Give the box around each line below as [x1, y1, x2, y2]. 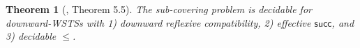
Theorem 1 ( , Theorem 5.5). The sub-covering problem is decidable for [6, 2, 312, 16]
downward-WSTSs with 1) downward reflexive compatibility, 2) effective [6, 15, 311, 29]
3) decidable [6, 29, 57, 43]
